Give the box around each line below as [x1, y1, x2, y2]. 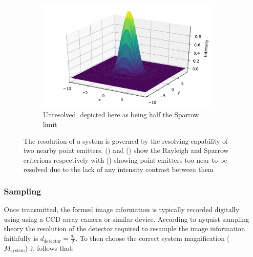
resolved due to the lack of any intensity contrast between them [23, 164, 214, 174]
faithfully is [4, 233, 38, 243]
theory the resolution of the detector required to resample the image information [4, 223, 245, 234]
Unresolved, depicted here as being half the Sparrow [43, 109, 199, 120]
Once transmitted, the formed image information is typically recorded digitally [4, 204, 239, 214]
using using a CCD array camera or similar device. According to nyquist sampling [4, 214, 250, 224]
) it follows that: [25, 242, 74, 253]
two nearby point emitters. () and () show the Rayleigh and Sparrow [23, 145, 229, 155]
